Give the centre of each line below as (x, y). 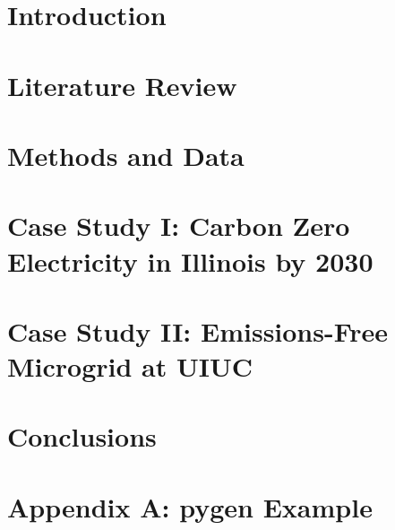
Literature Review (122, 85)
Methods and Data (126, 155)
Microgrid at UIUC (130, 366)
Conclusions (82, 436)
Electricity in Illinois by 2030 (190, 261)
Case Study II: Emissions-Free (198, 330)
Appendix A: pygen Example (190, 506)
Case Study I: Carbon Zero (179, 226)
